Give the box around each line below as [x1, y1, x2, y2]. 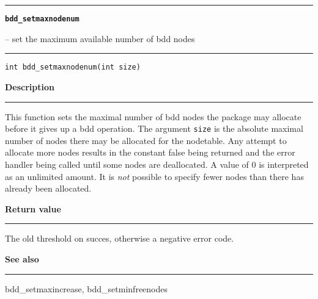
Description [5, 80, 55, 93]
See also [5, 252, 39, 265]
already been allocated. [5, 182, 92, 195]
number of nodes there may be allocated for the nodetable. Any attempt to [5, 134, 287, 146]
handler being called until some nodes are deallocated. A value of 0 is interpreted [5, 157, 309, 170]
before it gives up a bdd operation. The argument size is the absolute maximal [5, 122, 303, 135]
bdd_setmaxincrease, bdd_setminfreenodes [5, 282, 168, 295]
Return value [5, 202, 61, 215]
